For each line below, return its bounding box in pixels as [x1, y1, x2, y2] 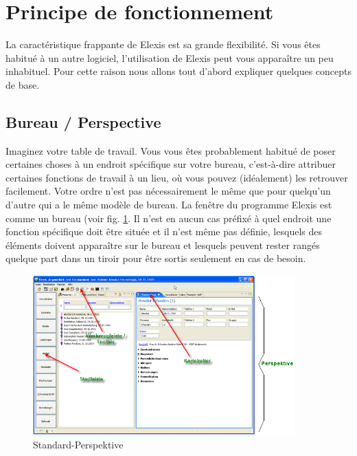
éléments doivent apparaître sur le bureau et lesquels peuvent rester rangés [5, 237, 320, 252]
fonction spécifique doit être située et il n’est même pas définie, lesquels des [5, 224, 322, 239]
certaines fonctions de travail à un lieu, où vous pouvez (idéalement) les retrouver [5, 170, 348, 184]
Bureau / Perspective [5, 111, 161, 132]
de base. [5, 77, 40, 91]
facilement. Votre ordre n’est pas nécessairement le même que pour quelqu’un [5, 184, 331, 198]
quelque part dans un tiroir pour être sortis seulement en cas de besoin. [5, 251, 306, 265]
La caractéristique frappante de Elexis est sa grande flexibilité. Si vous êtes [5, 37, 321, 52]
